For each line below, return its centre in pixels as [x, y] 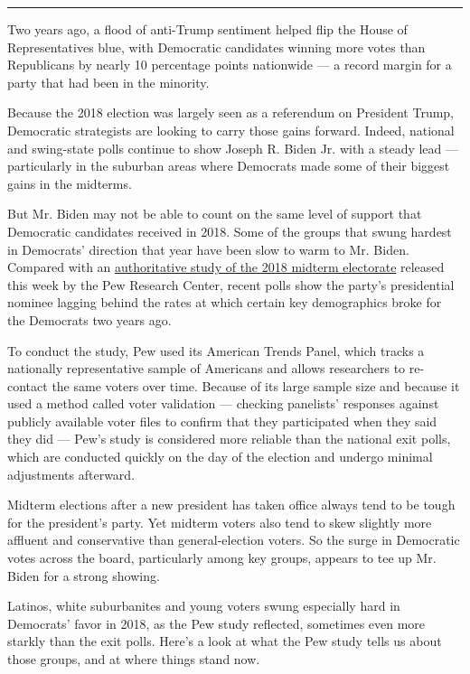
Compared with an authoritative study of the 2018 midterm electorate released [226, 267]
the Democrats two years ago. [89, 319]
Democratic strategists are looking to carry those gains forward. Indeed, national [231, 130]
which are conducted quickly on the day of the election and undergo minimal [220, 457]
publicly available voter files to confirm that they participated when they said [222, 421]
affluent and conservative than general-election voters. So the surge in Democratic [234, 540]
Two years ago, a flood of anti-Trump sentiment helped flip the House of [207, 29]
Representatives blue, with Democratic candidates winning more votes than [216, 47]
